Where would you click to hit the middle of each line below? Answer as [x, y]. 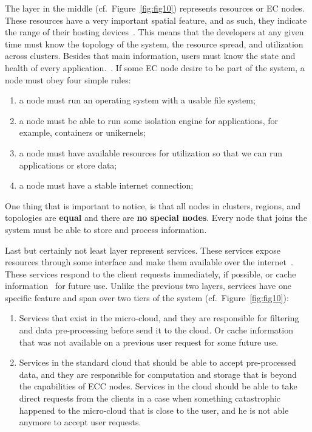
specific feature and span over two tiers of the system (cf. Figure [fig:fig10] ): [147, 297]
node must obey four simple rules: [68, 79]
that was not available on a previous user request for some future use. [149, 342]
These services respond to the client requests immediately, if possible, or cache [151, 273]
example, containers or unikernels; [82, 132]
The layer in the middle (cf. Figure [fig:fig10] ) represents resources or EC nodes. [155, 8]
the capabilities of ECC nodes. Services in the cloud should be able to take [158, 386]
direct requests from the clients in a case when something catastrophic [150, 398]
